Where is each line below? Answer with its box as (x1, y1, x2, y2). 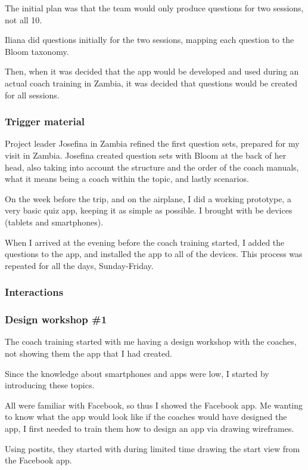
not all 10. (5, 13, 42, 26)
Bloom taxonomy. (5, 45, 69, 57)
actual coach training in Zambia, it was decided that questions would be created (5, 76, 298, 89)
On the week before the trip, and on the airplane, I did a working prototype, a (5, 192, 291, 205)
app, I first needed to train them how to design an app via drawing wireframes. (5, 422, 294, 434)
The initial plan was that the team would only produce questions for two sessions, (5, 2, 304, 14)
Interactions (5, 285, 64, 299)
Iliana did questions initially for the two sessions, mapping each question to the (5, 33, 294, 46)
